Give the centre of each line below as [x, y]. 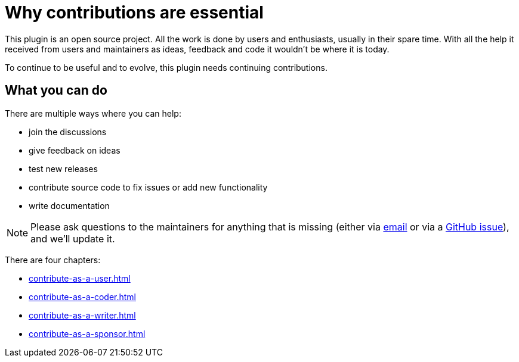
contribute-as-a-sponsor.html [87, 333]
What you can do [56, 90]
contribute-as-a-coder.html [82, 297]
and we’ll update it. [73, 238]
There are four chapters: [53, 260]
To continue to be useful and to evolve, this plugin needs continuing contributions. [166, 67]
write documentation [69, 205]
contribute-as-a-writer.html [82, 315]
